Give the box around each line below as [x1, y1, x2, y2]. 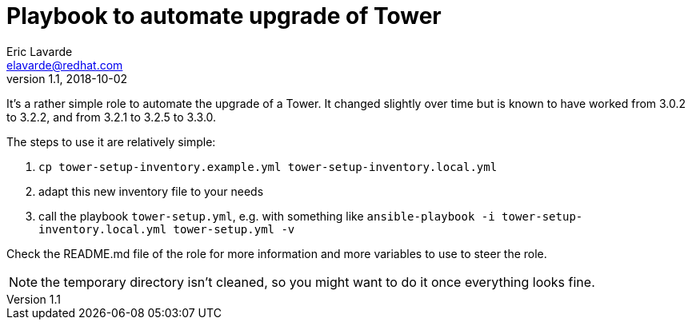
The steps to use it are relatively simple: [6, 134, 216, 149]
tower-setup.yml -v [173, 222, 295, 236]
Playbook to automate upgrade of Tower [6, 2, 442, 30]
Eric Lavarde [6, 44, 73, 58]
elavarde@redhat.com [6, 58, 123, 72]
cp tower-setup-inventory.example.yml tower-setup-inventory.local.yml [38, 160, 498, 173]
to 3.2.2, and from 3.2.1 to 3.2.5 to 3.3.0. [6, 109, 217, 124]
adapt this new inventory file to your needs [38, 184, 264, 198]
